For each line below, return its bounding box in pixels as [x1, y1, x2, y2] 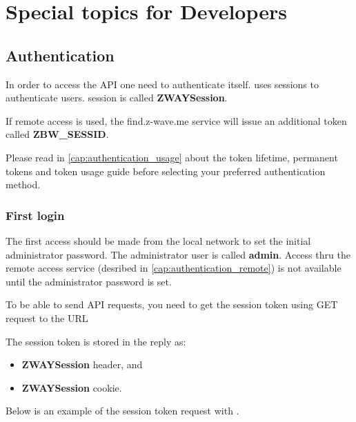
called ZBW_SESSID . [6, 127, 109, 141]
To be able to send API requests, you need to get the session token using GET [6, 297, 338, 312]
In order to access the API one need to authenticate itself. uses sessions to [6, 77, 319, 91]
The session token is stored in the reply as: [6, 334, 186, 348]
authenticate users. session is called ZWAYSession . [6, 90, 228, 105]
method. [6, 177, 41, 192]
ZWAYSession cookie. [21, 380, 122, 394]
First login [6, 206, 65, 223]
